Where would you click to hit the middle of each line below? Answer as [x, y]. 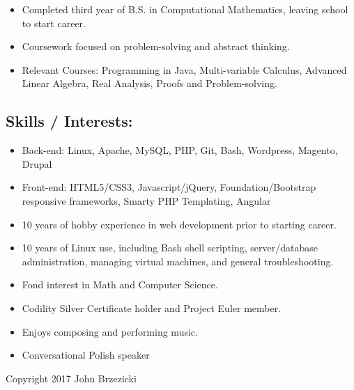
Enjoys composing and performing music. [110, 331]
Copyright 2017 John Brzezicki [71, 378]
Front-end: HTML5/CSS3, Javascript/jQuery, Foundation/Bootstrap [169, 187]
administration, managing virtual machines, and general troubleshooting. [178, 261]
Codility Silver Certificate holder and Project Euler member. [152, 307]
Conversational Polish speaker [86, 355]
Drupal [37, 163]
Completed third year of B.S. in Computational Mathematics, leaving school [185, 9]
